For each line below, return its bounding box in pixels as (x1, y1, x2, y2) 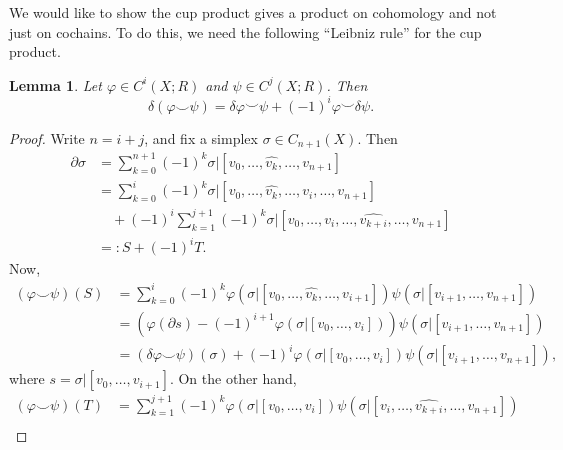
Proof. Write (9, 127, 85, 148)
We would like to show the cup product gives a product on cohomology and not (9, 2, 497, 22)
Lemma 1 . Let (9, 74, 102, 95)
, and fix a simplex (144, 127, 258, 148)
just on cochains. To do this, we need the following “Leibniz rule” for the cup (9, 21, 482, 42)
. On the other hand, (169, 368, 297, 389)
